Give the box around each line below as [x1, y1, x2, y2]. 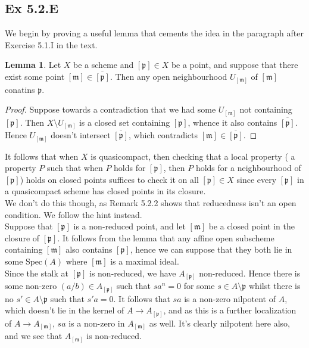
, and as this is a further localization [163, 304, 296, 316]
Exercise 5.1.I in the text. [5, 38, 98, 51]
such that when [46, 161, 103, 174]
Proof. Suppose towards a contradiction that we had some [5, 103, 216, 116]
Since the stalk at [5, 266, 69, 279]
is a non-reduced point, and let [73, 220, 186, 232]
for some [183, 279, 215, 292]
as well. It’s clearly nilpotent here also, [149, 316, 291, 329]
